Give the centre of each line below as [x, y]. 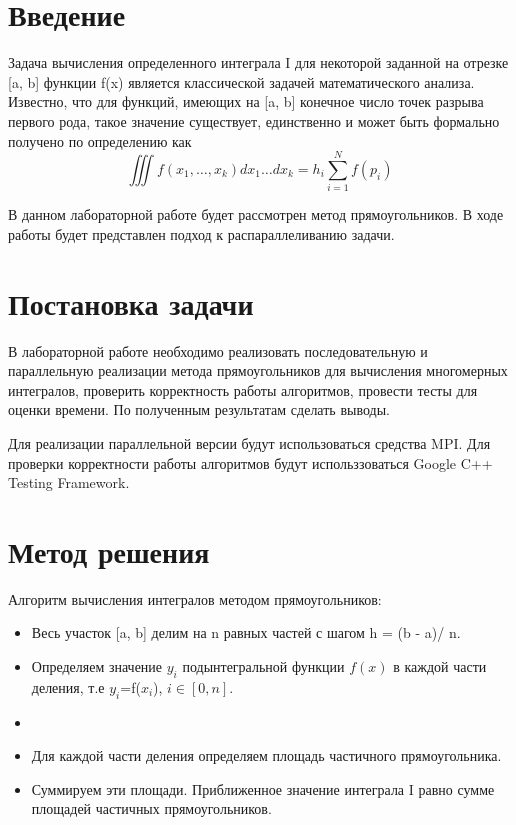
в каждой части [440, 666]
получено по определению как [100, 140]
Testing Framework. [69, 482]
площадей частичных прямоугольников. [151, 808]
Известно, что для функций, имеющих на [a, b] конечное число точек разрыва [246, 101]
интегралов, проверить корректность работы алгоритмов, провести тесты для [243, 389]
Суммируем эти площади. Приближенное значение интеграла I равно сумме [263, 788]
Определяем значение [97, 666]
